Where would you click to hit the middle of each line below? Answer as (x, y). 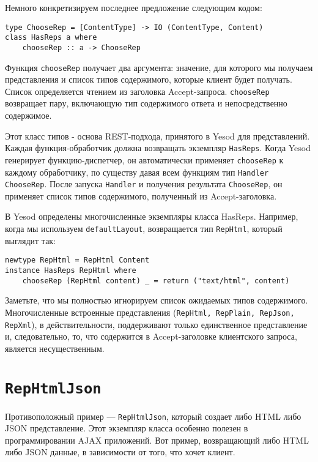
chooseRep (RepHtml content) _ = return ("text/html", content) (156, 281)
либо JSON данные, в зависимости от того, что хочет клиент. (120, 452)
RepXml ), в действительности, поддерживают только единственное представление (156, 324)
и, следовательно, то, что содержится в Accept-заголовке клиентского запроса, (151, 336)
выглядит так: (31, 240)
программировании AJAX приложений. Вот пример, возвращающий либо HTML (157, 440)
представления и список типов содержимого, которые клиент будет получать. (149, 79)
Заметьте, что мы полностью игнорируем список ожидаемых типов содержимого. (157, 300)
